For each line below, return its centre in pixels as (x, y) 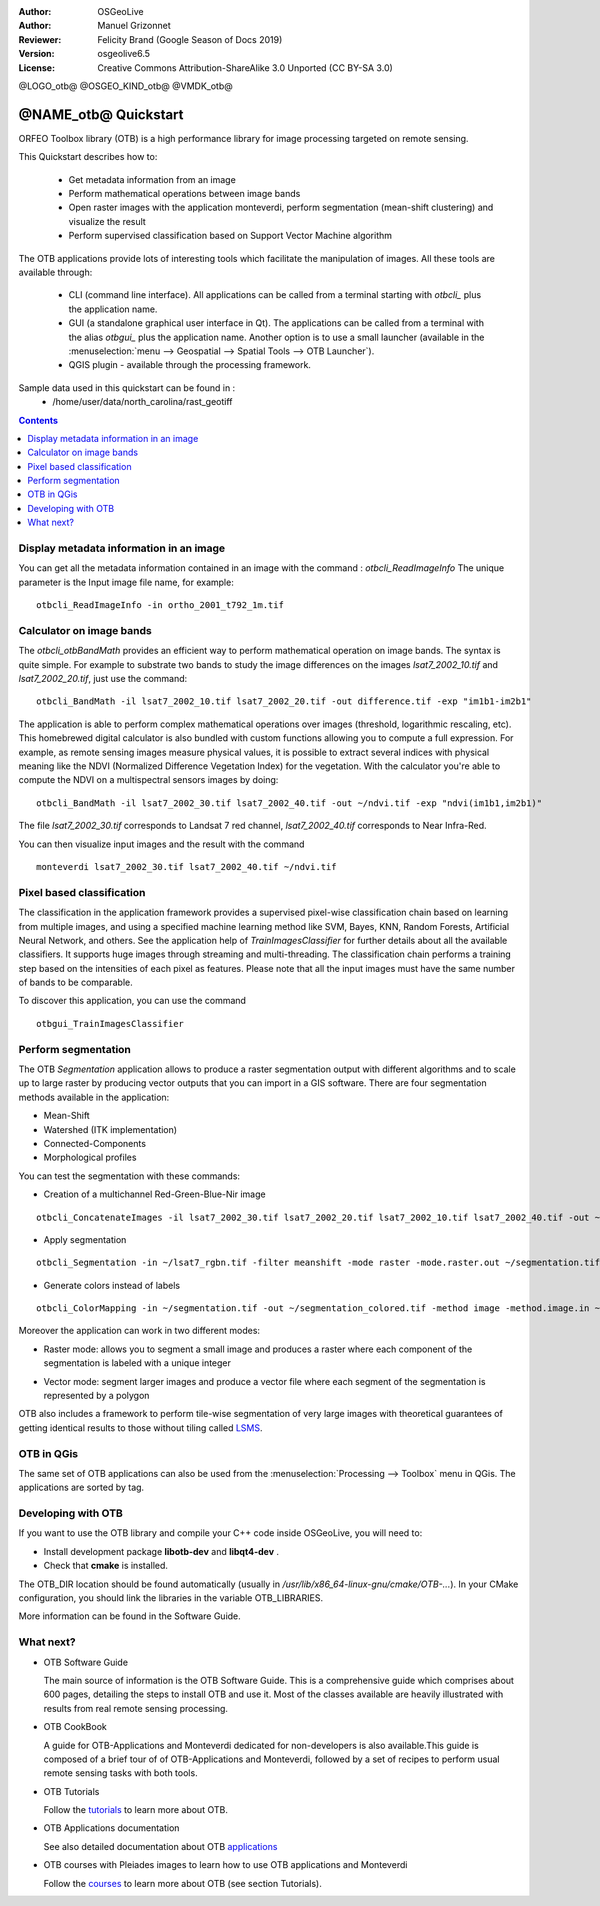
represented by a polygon (96, 1396)
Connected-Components (95, 1143)
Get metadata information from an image (152, 179)
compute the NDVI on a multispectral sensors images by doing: (148, 780)
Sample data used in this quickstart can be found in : (127, 387)
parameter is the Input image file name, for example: (126, 582)
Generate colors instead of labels (111, 1285)
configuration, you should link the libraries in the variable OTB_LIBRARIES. (171, 1598)
